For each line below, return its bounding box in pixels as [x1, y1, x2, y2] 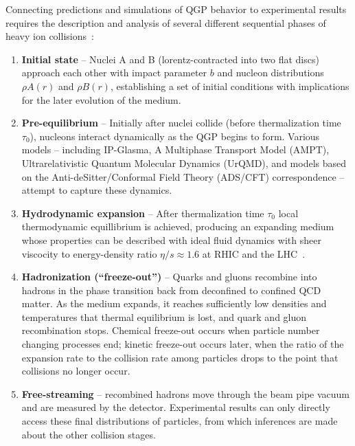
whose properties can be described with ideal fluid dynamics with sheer [21, 232, 321, 247]
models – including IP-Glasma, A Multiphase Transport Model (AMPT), [21, 142, 330, 157]
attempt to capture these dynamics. [21, 183, 172, 197]
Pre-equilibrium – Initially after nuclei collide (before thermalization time [21, 115, 341, 130]
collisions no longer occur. [21, 364, 130, 378]
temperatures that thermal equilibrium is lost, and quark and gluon [21, 309, 307, 324]
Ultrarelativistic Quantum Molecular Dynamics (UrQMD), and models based [21, 155, 347, 170]
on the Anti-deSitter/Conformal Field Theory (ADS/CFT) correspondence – [21, 169, 345, 183]
